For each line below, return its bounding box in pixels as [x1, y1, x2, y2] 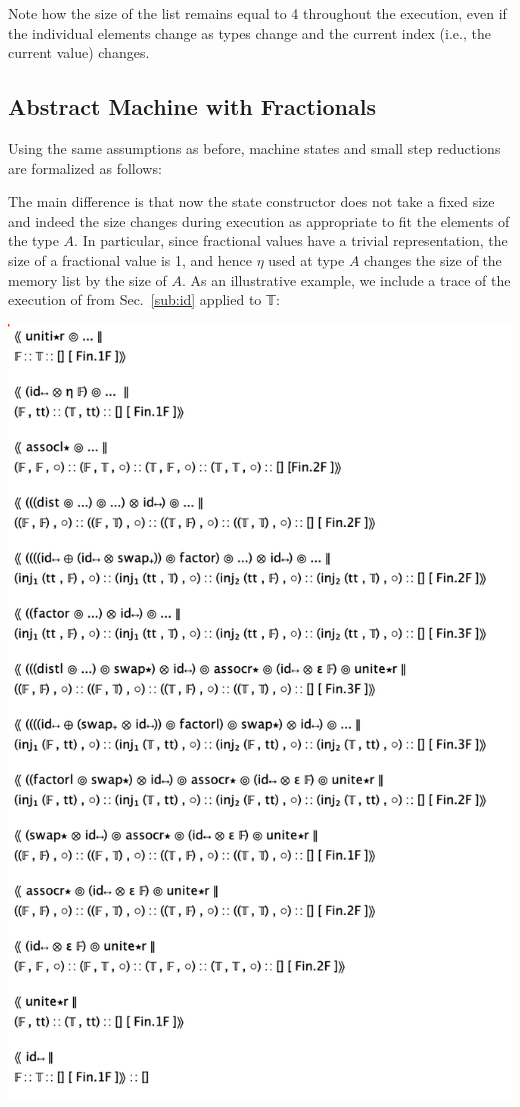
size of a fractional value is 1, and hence [8, 249, 253, 270]
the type [8, 230, 59, 251]
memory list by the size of [8, 269, 167, 290]
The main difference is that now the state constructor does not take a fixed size [8, 191, 495, 212]
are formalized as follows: [8, 157, 162, 178]
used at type [268, 249, 345, 270]
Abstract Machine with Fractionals [8, 91, 376, 122]
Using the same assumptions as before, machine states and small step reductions [8, 137, 501, 158]
